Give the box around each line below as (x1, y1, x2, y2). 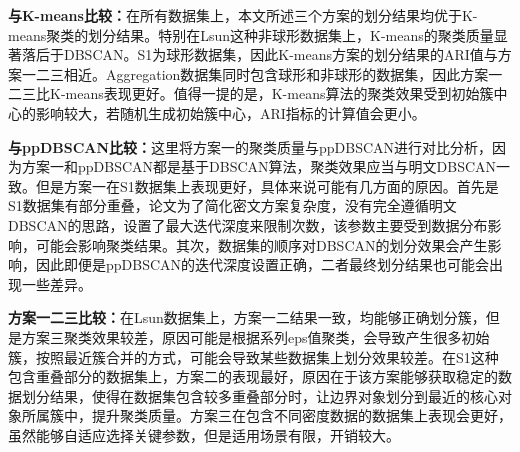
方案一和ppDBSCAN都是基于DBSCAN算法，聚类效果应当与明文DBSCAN (21, 156, 497, 177)
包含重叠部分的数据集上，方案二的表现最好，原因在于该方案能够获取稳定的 (8, 366, 498, 387)
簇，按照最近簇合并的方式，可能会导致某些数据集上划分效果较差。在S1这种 (8, 346, 499, 367)
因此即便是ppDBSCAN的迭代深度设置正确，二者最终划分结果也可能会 (35, 254, 490, 275)
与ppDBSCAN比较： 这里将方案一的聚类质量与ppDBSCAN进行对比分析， (8, 136, 493, 157)
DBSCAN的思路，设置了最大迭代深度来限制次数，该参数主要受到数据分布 (8, 214, 488, 235)
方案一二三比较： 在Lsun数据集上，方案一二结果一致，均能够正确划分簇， (8, 307, 486, 328)
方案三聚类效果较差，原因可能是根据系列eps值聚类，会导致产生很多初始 (21, 326, 490, 347)
